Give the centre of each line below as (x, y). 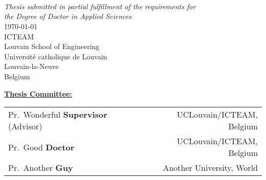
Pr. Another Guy (41, 168)
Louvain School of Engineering (52, 46)
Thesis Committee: (38, 93)
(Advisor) (25, 126)
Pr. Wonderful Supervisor (58, 115)
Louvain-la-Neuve (31, 66)
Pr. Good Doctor (41, 147)
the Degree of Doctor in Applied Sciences (68, 16)
